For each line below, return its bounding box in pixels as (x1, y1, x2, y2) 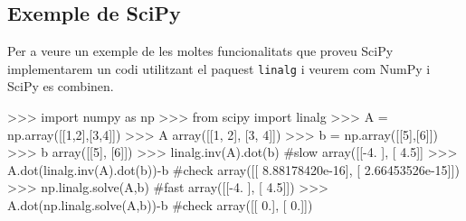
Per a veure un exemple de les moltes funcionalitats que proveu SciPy (7, 41, 394, 60)
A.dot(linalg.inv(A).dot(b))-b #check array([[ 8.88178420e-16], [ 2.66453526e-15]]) (7, 160, 460, 179)
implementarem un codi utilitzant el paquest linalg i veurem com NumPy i (7, 59, 431, 78)
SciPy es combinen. (7, 77, 114, 96)
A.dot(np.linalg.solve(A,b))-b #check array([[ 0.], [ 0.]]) (7, 196, 313, 215)
